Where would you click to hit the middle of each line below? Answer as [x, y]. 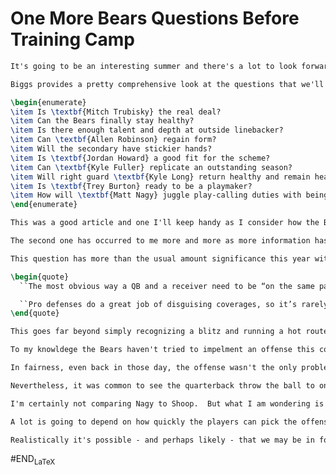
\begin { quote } [40, 277]
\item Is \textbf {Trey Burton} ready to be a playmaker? [131, 186]
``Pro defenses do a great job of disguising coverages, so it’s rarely [174, 304]
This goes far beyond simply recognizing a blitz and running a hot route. [171, 332]
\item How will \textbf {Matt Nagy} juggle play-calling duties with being [169, 195]
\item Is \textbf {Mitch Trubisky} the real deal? [116, 112]
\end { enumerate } [44, 205]
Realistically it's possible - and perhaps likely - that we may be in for [171, 440]
